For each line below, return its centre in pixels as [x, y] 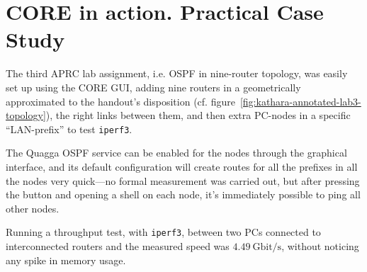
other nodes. [33, 208]
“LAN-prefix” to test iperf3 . [69, 129]
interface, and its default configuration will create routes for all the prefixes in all [182, 166]
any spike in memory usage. [66, 260]
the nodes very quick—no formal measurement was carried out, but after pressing [183, 180]
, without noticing [320, 245]
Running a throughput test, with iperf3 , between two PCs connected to [163, 232]
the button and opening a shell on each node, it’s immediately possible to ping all [183, 194]
